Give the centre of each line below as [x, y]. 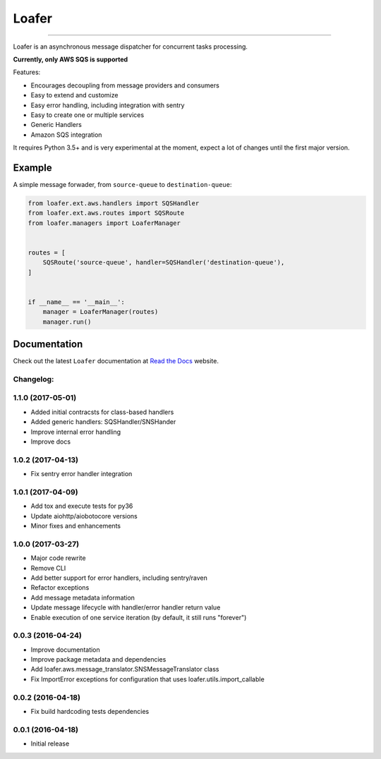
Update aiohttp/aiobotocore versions [84, 516]
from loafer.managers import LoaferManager [104, 223]
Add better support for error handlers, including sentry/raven [119, 578]
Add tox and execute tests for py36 [82, 506]
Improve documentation [65, 650]
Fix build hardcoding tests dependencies [90, 712]
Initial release [50, 743]
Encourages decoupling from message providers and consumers [125, 85]
